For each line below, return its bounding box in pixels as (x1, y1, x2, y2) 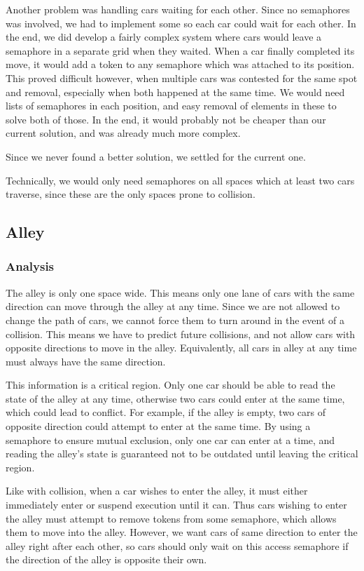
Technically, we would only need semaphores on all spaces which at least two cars (6, 173, 355, 187)
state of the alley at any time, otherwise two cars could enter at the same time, (6, 391, 345, 405)
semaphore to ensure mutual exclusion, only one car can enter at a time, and (6, 432, 335, 447)
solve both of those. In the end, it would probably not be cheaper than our (6, 112, 326, 126)
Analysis (6, 257, 55, 275)
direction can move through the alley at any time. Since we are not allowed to (6, 299, 340, 314)
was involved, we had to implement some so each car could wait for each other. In (6, 15, 356, 30)
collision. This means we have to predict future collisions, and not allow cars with (6, 326, 356, 341)
